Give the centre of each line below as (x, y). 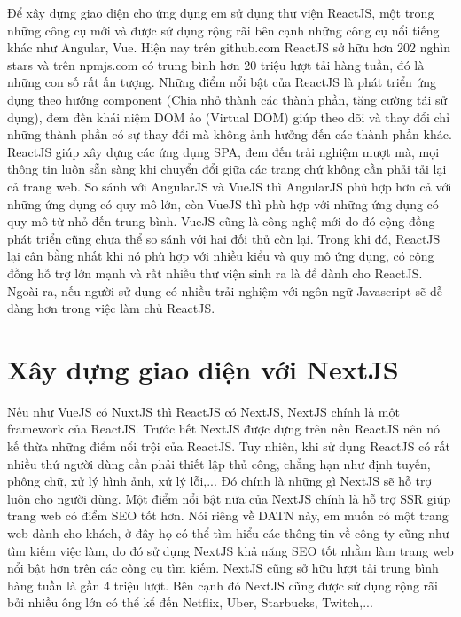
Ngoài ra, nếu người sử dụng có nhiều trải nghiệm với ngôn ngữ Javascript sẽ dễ (225, 290)
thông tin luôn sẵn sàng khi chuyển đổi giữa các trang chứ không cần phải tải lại (227, 169)
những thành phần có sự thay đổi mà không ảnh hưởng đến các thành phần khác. (230, 134)
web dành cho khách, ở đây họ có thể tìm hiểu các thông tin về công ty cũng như (228, 532)
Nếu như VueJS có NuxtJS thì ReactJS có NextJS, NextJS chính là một (203, 411)
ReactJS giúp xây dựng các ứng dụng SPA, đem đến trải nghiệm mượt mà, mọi (223, 151)
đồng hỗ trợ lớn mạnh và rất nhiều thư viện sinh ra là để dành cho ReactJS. (215, 273)
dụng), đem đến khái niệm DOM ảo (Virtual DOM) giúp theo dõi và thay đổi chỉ (229, 117)
